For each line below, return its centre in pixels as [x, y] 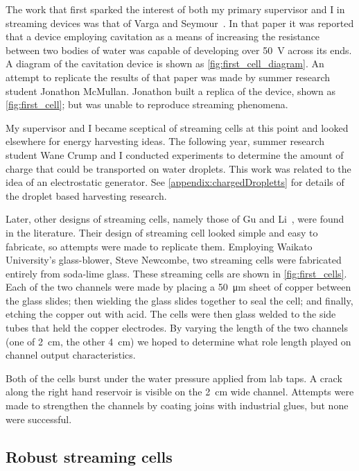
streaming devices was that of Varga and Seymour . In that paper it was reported [180, 23]
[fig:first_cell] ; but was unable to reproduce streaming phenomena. [147, 104]
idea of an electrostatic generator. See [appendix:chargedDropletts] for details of [175, 182]
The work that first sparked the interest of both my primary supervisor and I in [175, 9]
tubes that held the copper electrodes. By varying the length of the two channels [177, 328]
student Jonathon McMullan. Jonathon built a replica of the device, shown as [170, 91]
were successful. [39, 419]
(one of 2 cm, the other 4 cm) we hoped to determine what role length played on [178, 341]
